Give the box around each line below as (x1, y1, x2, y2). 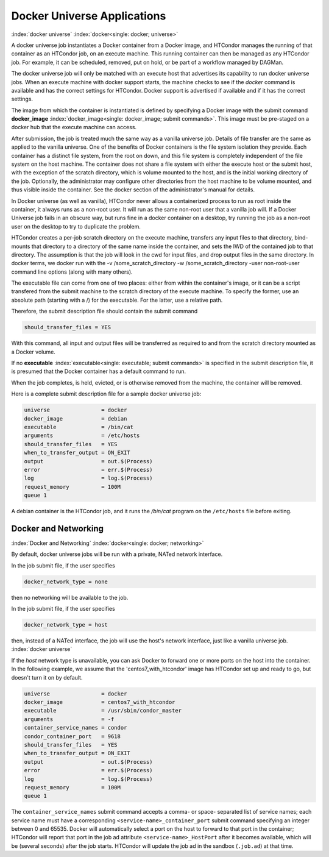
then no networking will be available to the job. (11, 594, 129, 601)
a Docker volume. (11, 348, 56, 355)
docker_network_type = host (24, 622, 108, 628)
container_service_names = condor (24, 724, 127, 731)
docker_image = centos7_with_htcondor (24, 699, 175, 706)
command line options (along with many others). (11, 268, 133, 276)
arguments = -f (24, 716, 115, 722)
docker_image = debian (24, 415, 127, 422)
